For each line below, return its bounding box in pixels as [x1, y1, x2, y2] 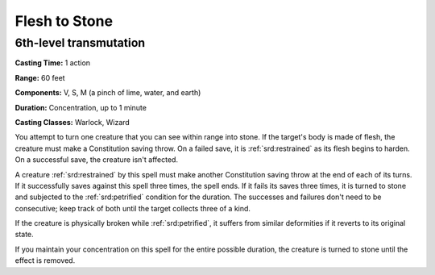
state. [14, 230, 34, 240]
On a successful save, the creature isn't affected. [14, 155, 179, 165]
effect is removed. [14, 256, 76, 265]
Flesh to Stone [14, 12, 113, 30]
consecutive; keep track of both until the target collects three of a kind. [14, 203, 251, 213]
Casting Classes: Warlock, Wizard [14, 117, 130, 127]
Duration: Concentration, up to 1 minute [14, 102, 147, 112]
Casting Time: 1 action [14, 58, 91, 68]
